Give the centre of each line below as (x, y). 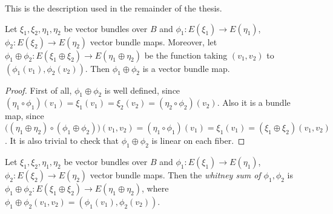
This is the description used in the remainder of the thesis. (114, 8)
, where (155, 188)
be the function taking (186, 55)
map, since (25, 116)
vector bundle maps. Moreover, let (153, 41)
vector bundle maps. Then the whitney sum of (175, 174)
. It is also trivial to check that (62, 140)
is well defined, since (142, 90)
